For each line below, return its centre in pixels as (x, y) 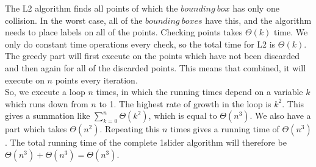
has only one (256, 8)
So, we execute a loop (45, 92)
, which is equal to (183, 115)
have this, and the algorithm (258, 20)
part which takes (36, 129)
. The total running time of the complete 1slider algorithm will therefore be (146, 142)
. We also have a (280, 115)
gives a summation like (48, 115)
